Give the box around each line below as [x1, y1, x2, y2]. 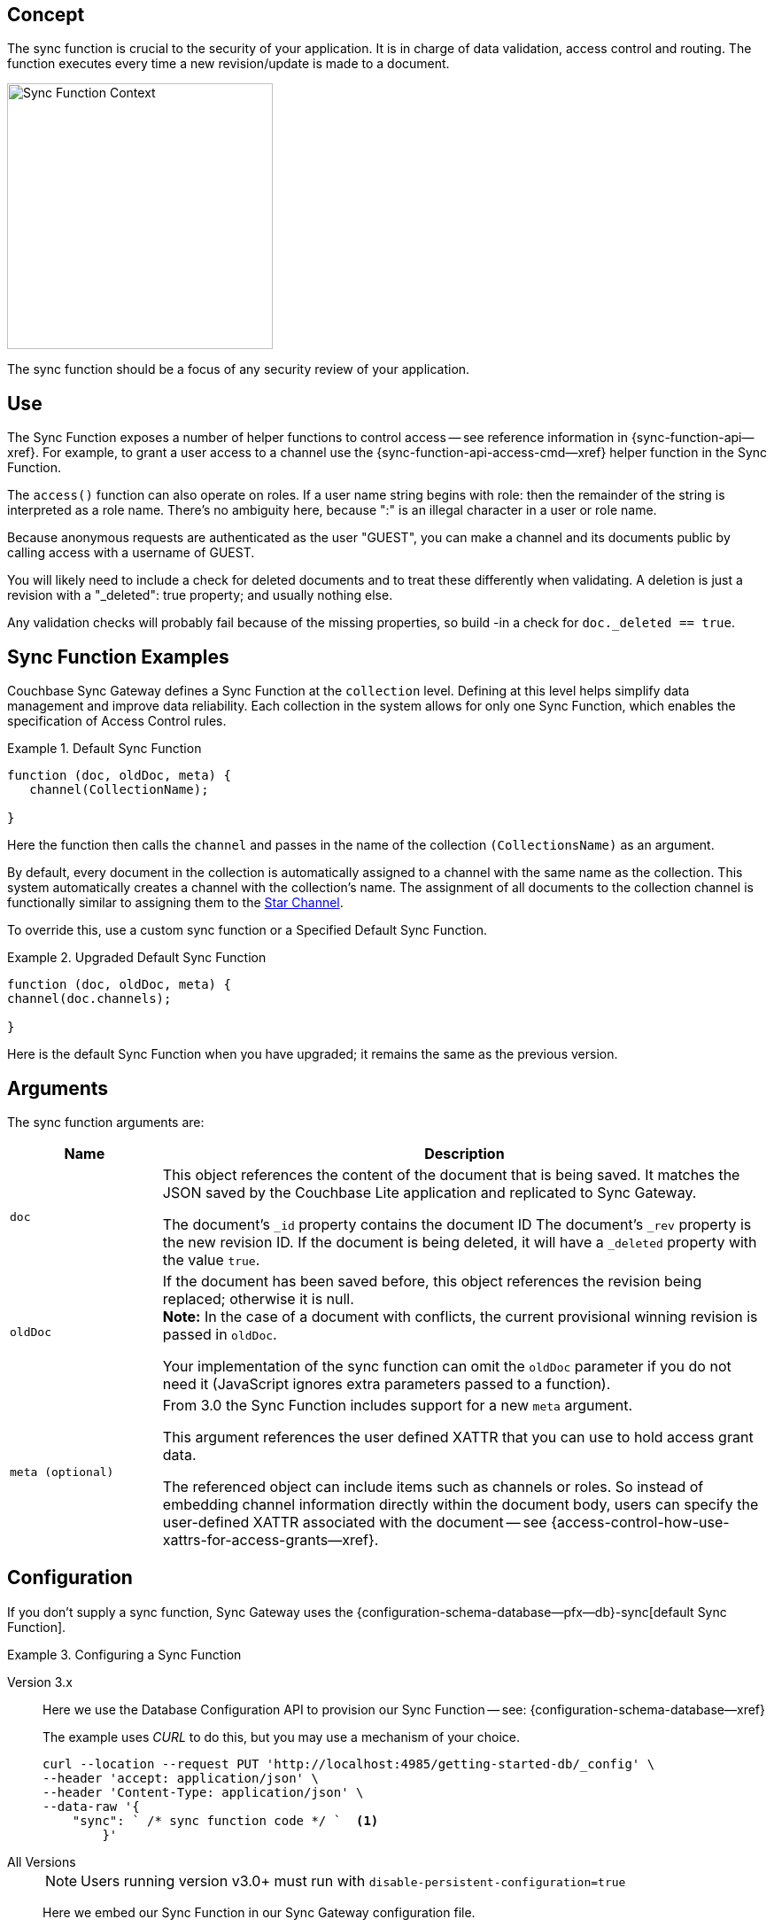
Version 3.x [7, 1674, 73, 1690]
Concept [7, 4, 85, 26]
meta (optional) [10, 1465, 114, 1480]
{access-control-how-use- [551, 1512, 730, 1531]
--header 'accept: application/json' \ [43, 1770, 319, 1785]
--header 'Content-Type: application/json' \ [43, 1784, 364, 1799]
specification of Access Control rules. [7, 713, 227, 729]
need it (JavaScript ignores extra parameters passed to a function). [162, 1374, 611, 1393]
